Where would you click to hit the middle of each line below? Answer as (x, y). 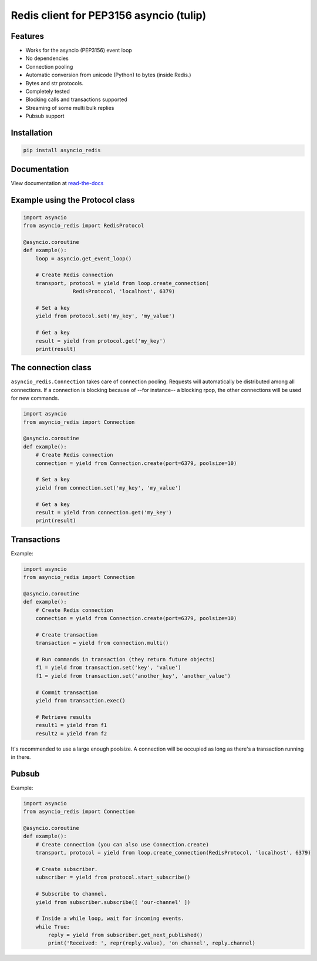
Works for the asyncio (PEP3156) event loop (79, 51)
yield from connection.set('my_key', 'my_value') (108, 488)
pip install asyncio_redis (62, 150)
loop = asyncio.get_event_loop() (84, 258)
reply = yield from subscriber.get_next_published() (125, 935)
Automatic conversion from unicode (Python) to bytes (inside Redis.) (108, 75)
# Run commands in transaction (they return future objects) (125, 659)
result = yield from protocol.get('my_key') (101, 341)
